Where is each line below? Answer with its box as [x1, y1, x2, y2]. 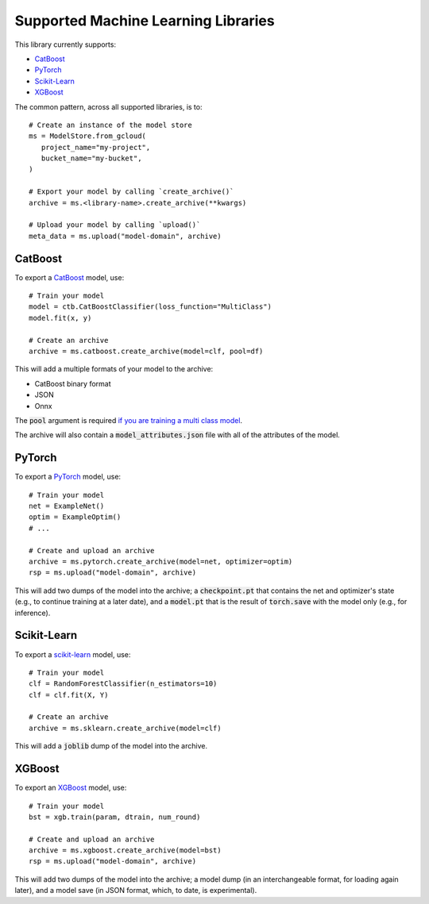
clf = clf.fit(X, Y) [29, 691, 109, 699]
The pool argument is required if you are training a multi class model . [14, 416, 242, 425]
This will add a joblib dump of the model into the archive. [14, 741, 208, 751]
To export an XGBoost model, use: [14, 783, 127, 793]
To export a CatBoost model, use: [14, 272, 125, 282]
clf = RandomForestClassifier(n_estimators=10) [29, 679, 218, 688]
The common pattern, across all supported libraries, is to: [14, 102, 203, 111]
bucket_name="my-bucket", [41, 154, 142, 163]
